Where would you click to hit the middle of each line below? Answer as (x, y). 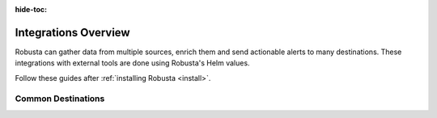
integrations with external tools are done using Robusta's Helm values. (132, 63)
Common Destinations (60, 99)
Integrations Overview (72, 32)
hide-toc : (31, 9)
